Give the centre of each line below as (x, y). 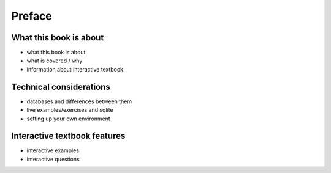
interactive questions (53, 159)
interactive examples (53, 150)
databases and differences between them (79, 101)
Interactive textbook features (68, 136)
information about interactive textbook (75, 69)
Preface (32, 16)
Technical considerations (61, 86)
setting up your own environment (68, 119)
